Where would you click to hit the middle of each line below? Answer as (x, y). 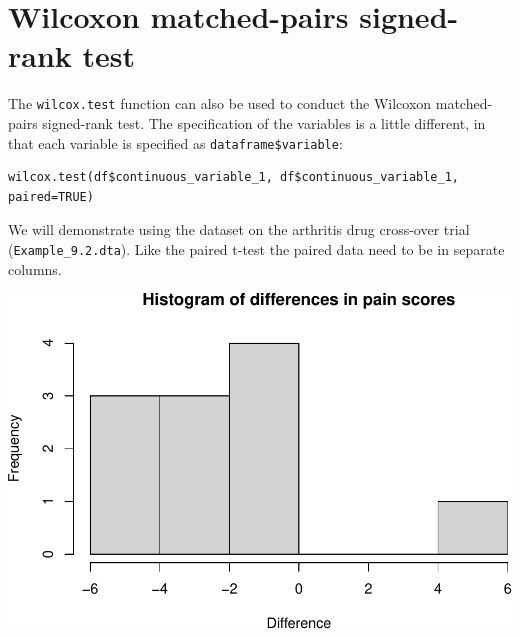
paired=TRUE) (51, 196)
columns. (35, 268)
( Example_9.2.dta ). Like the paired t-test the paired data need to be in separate (256, 249)
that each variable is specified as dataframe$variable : (175, 142)
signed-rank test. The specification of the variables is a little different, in (264, 122)
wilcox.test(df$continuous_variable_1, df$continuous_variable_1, (234, 177)
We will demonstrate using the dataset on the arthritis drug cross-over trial (239, 229)
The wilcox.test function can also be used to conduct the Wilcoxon (220, 103)
